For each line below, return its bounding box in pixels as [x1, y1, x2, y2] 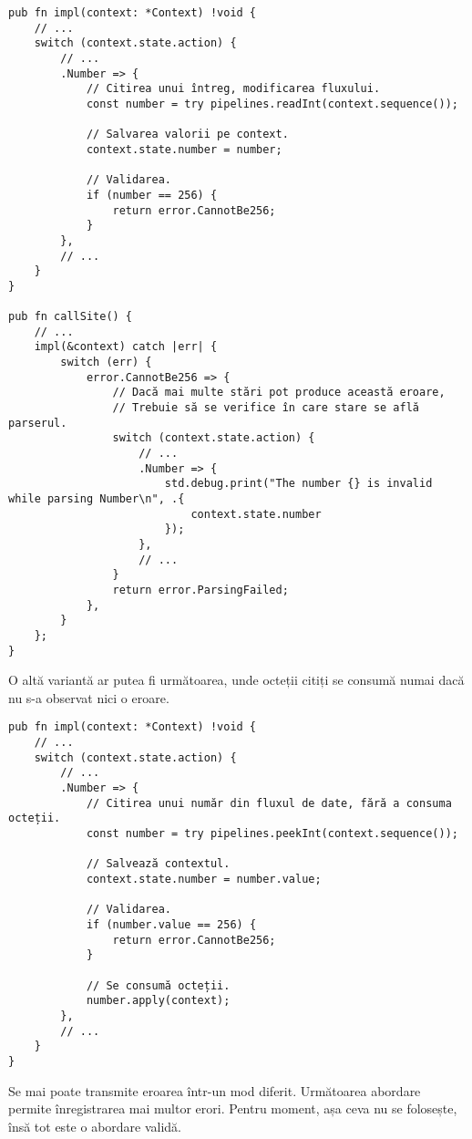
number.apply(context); [86, 994, 231, 1008]
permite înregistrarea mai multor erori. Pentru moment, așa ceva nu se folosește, [8, 1099, 457, 1118]
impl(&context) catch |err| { [34, 340, 218, 354]
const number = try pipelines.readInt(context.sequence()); [86, 97, 458, 110]
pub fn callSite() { [8, 310, 133, 324]
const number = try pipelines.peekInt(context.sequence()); [86, 827, 458, 840]
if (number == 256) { [86, 188, 218, 202]
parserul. [8, 416, 67, 430]
